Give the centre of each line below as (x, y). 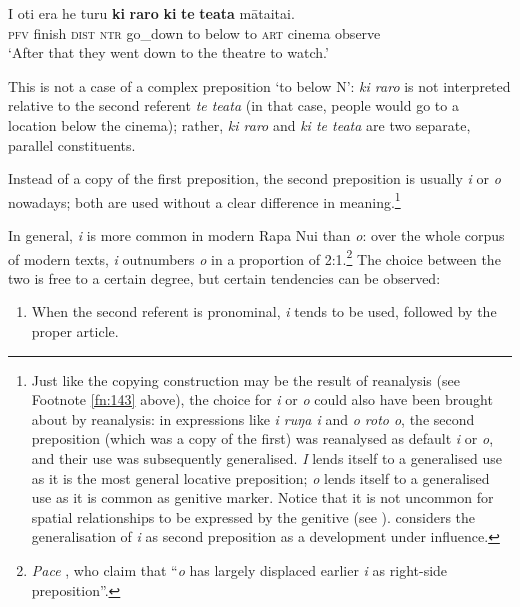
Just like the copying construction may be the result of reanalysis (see (245, 379)
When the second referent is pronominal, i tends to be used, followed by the (264, 311)
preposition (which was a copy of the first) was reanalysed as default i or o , (262, 438)
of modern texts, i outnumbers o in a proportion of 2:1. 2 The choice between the (254, 257)
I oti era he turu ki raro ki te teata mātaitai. (151, 13)
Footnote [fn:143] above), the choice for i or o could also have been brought (262, 399)
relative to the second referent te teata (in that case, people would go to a (233, 105)
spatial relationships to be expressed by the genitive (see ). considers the (253, 516)
